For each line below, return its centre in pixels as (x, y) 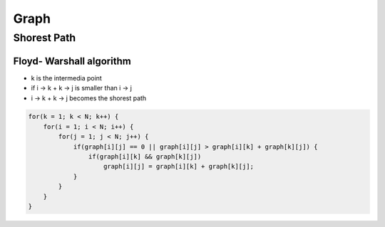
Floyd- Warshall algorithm (72, 61)
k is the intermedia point (67, 78)
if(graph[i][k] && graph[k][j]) (145, 157)
